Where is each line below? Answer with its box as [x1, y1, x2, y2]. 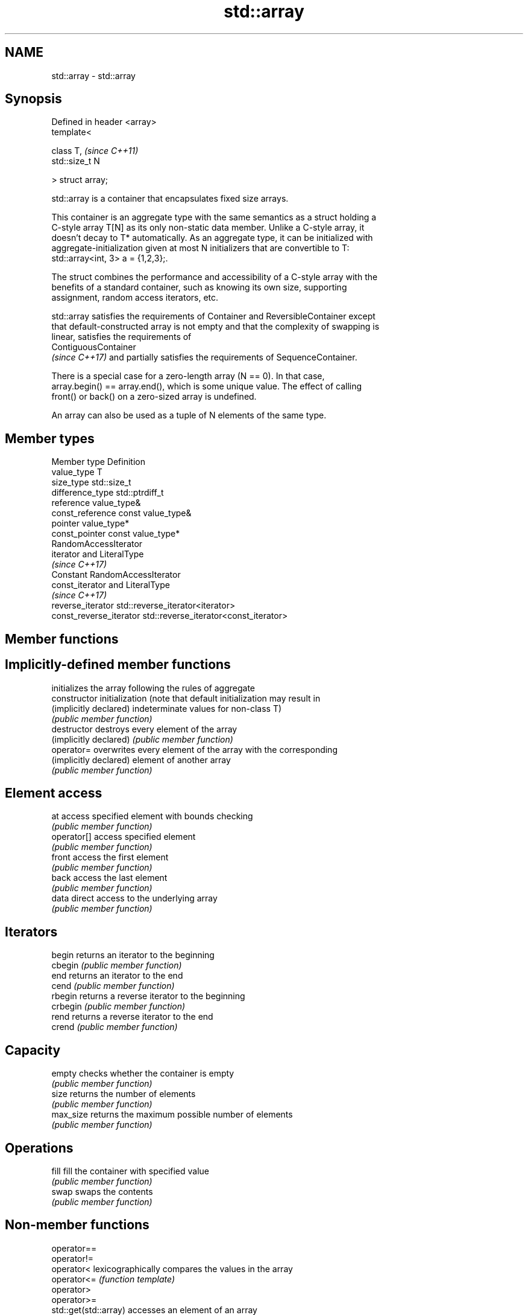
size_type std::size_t [51, 477, 131, 488]
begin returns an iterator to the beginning [51, 950, 215, 961]
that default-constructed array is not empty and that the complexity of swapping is [51, 321, 380, 332]
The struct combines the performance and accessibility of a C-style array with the [51, 272, 378, 283]
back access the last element [51, 872, 168, 883]
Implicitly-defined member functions [5, 657, 231, 673]
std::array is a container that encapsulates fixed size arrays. [51, 193, 289, 204]
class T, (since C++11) [51, 146, 139, 156]
